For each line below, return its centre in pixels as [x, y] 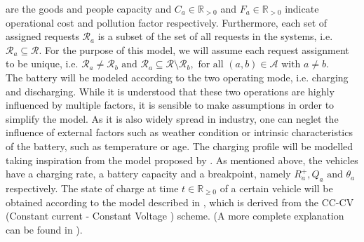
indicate [302, 8]
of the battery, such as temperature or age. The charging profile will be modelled [180, 146]
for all [211, 65]
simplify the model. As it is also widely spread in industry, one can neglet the [172, 118]
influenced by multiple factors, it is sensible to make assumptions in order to [170, 105]
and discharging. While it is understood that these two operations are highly [170, 91]
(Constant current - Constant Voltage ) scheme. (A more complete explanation [175, 216]
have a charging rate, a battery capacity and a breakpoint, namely [148, 174]
